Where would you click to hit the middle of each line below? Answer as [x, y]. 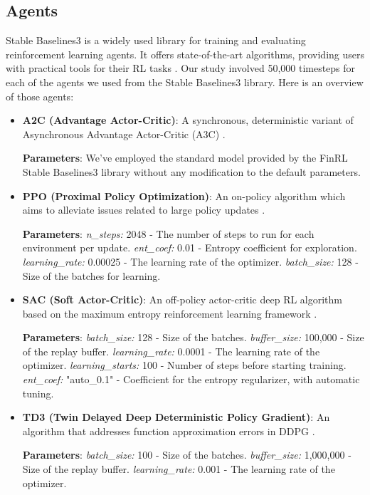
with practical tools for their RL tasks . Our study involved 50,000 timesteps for [181, 68]
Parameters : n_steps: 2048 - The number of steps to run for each [168, 233]
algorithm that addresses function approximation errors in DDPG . [169, 431]
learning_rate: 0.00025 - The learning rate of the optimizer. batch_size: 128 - [190, 261]
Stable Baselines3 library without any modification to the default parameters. [191, 171]
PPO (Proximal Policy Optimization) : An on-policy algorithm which [184, 196]
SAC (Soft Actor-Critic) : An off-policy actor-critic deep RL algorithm [183, 299]
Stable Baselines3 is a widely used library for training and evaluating [156, 40]
